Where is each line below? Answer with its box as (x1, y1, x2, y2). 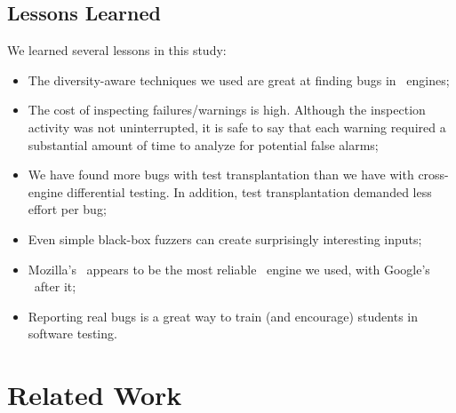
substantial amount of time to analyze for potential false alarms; (28, 135, 379, 154)
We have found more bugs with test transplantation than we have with (28, 165, 414, 184)
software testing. (28, 324, 117, 343)
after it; (34, 277, 76, 296)
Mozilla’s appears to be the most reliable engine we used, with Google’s (28, 259, 430, 278)
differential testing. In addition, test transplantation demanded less (67, 182, 432, 201)
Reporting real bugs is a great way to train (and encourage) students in (28, 306, 418, 325)
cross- (418, 165, 449, 184)
